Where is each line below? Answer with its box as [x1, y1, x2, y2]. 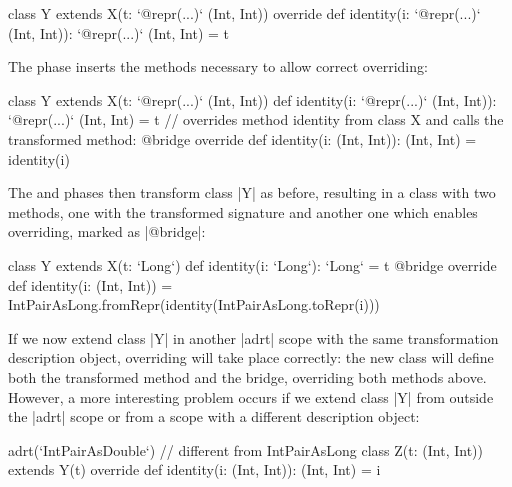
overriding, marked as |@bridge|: [8, 221, 206, 242]
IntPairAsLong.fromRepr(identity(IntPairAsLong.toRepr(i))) [8, 294, 380, 315]
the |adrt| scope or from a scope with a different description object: [8, 406, 420, 427]
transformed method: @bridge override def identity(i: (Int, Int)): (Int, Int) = [8, 128, 477, 149]
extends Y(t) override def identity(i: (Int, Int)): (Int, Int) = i [8, 459, 381, 480]
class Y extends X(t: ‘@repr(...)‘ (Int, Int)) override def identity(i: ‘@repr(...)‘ [8, 3, 481, 23]
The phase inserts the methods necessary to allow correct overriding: [8, 56, 428, 77]
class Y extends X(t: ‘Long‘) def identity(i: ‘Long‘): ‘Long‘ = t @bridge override [8, 254, 497, 275]
